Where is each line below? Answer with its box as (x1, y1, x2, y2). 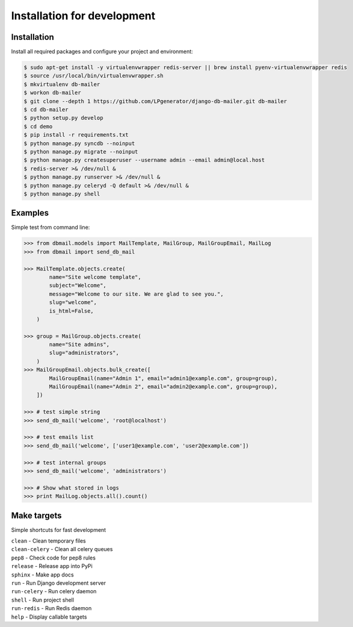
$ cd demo (23, 123, 53, 129)
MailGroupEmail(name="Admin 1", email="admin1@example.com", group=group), (49, 375, 278, 382)
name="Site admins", (49, 341, 110, 348)
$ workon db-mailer (23, 89, 81, 96)
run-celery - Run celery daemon (11, 588, 97, 595)
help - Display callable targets (11, 613, 87, 620)
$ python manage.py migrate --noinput (23, 148, 138, 155)
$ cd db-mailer (23, 106, 69, 113)
